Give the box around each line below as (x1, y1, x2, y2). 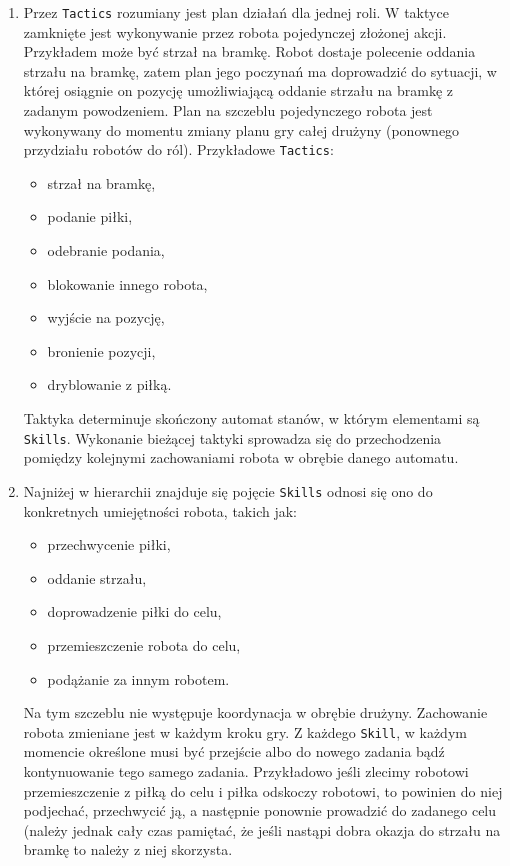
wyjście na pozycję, (47, 307, 165, 328)
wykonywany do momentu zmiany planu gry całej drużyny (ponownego (23, 119, 460, 140)
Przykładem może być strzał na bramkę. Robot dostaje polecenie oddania (23, 41, 476, 62)
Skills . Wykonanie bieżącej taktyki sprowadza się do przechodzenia (23, 427, 442, 448)
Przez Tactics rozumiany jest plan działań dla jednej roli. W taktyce (23, 2, 449, 22)
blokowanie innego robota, (47, 273, 208, 294)
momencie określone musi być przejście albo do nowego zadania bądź (23, 741, 445, 762)
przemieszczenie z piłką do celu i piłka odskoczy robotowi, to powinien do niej (23, 780, 503, 801)
